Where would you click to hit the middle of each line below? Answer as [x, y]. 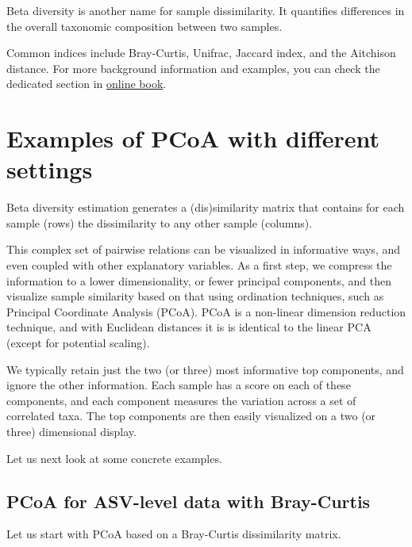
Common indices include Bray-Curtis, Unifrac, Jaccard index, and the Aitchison [201, 53]
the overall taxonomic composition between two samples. [144, 26]
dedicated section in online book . [87, 84]
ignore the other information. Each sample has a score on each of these [179, 385]
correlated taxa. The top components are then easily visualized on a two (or [191, 416]
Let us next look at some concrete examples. [114, 458]
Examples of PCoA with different [193, 138]
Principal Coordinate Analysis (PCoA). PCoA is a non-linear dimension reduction [206, 311]
